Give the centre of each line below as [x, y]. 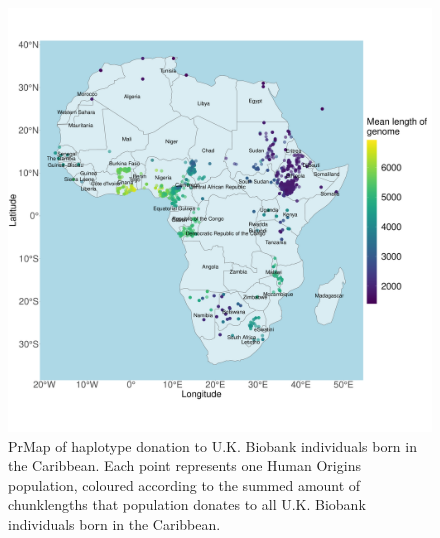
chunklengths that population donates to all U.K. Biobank [187, 504]
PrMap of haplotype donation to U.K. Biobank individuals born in [212, 445]
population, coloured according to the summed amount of [184, 484]
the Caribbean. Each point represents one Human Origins [184, 465]
